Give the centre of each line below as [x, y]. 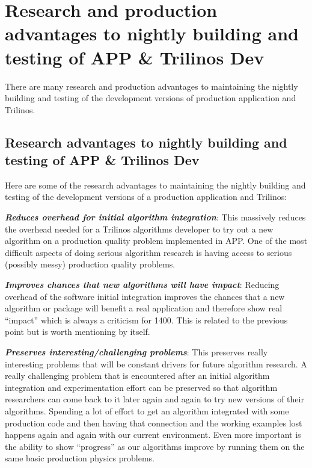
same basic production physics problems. [80, 458]
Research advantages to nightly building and [146, 142]
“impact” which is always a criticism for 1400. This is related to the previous [146, 320]
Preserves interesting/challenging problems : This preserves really [136, 352]
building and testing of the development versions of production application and [151, 98]
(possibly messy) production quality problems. [90, 264]
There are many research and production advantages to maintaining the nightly [151, 86]
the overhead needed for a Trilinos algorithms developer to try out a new [139, 229]
